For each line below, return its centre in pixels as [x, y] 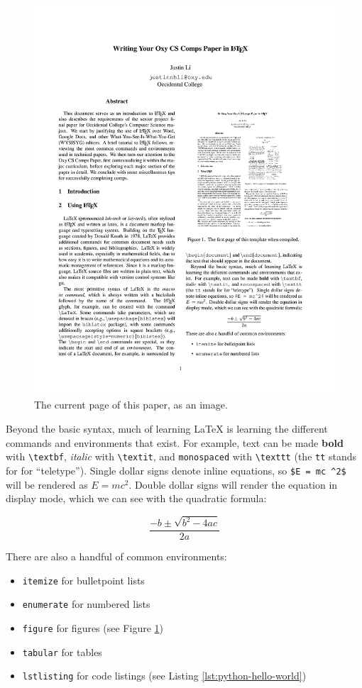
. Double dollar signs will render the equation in [233, 484]
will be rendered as [47, 484]
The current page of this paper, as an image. [131, 405]
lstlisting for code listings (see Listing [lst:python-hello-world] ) [164, 676]
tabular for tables [62, 651]
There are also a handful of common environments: [116, 556]
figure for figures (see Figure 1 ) [93, 628]
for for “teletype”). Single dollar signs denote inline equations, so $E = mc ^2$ [176, 470]
